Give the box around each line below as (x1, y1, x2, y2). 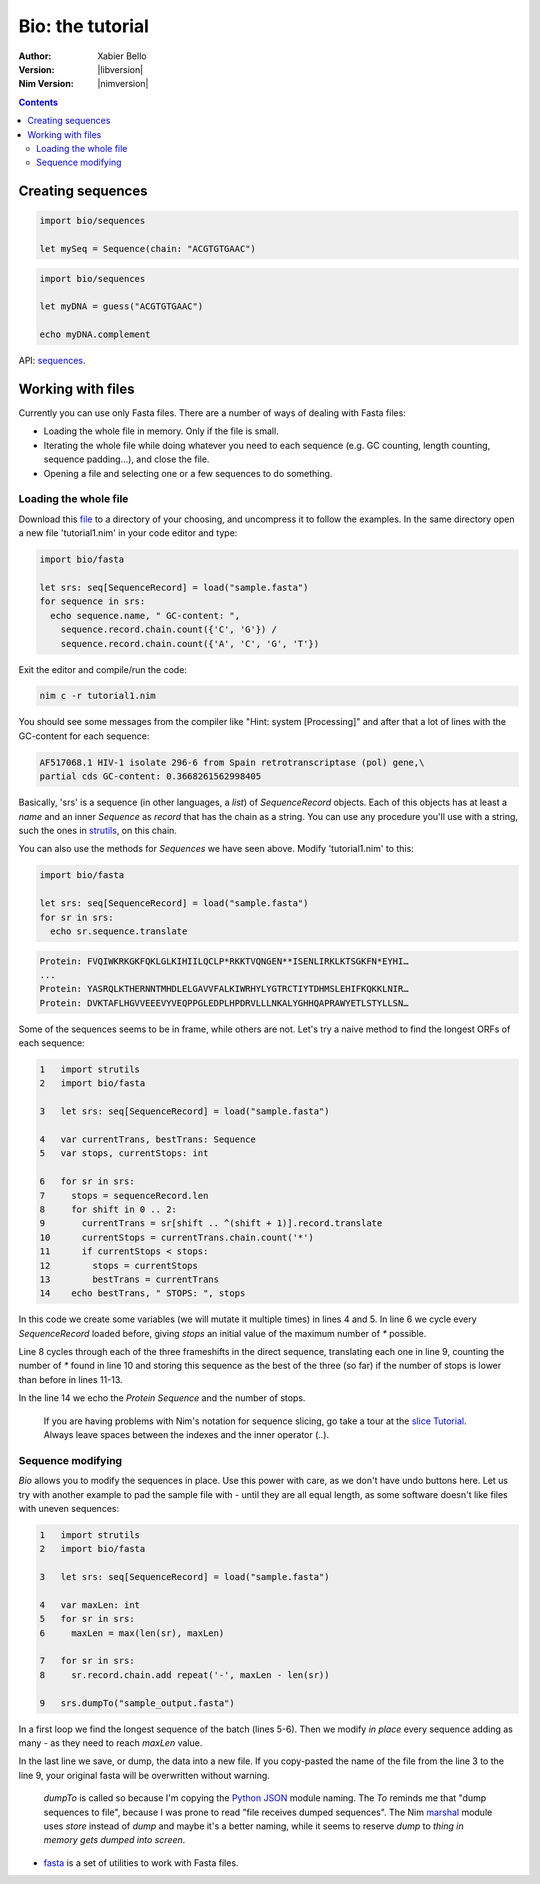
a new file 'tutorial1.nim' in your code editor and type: (18, 527, 238, 539)
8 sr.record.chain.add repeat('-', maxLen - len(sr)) (39, 1669, 330, 1680)
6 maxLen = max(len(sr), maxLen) (39, 1627, 225, 1639)
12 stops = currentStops (39, 1260, 199, 1271)
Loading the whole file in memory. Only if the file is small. (43, 425, 279, 437)
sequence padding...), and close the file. (43, 453, 210, 465)
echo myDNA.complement (39, 329, 151, 340)
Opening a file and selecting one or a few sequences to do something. (43, 467, 333, 479)
